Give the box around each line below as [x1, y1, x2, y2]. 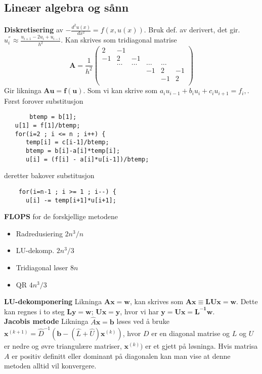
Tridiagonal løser [16, 262, 68, 273]
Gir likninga [4, 85, 41, 96]
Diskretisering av [4, 24, 63, 35]
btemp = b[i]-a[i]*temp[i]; [25, 147, 120, 155]
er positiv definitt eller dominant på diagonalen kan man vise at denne [12, 350, 231, 361]
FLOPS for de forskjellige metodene [4, 211, 118, 222]
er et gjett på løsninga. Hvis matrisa [145, 340, 258, 351]
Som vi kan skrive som [88, 85, 158, 96]
